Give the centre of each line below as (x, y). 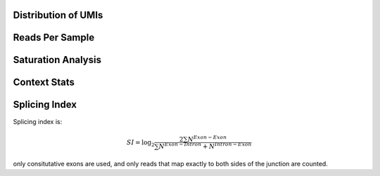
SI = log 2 (141, 143)
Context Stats (44, 82)
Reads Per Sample (54, 38)
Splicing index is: (38, 121)
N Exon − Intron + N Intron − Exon (205, 145)
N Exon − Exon (207, 138)
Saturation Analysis (57, 60)
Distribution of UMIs (58, 15)
